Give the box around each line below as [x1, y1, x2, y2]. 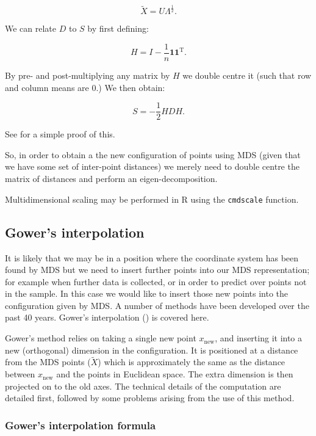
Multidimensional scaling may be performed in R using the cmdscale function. [5, 192, 299, 205]
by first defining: [87, 22, 149, 35]
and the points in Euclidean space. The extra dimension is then [56, 368, 293, 380]
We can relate [5, 22, 57, 35]
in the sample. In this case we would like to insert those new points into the [5, 287, 289, 300]
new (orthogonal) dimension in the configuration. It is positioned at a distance [5, 343, 298, 356]
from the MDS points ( [5, 355, 91, 368]
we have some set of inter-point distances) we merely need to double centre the [5, 160, 300, 173]
